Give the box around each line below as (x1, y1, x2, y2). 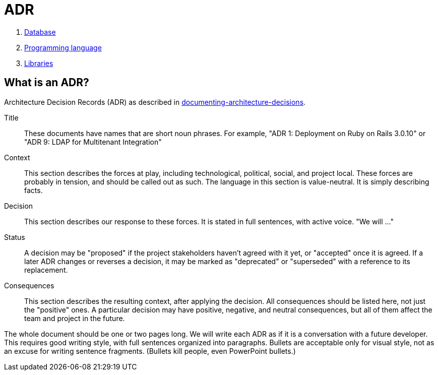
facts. (24, 185, 43, 195)
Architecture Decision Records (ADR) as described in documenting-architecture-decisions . (4, 97, 306, 106)
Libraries (24, 58, 53, 68)
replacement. (24, 265, 68, 274)
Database (24, 27, 56, 36)
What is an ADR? (4, 76, 89, 89)
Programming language (24, 43, 102, 52)
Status (4, 232, 25, 241)
